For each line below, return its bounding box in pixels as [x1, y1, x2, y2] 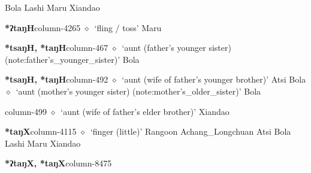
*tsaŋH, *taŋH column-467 [5, 41, 108, 54]
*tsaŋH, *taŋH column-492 [5, 73, 108, 86]
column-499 [5, 105, 47, 117]
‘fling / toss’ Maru [94, 21, 162, 34]
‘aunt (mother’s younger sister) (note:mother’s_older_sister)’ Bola [16, 84, 261, 97]
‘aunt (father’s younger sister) [122, 41, 231, 54]
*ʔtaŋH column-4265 [5, 21, 81, 34]
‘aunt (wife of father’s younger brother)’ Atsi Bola [122, 73, 306, 86]
